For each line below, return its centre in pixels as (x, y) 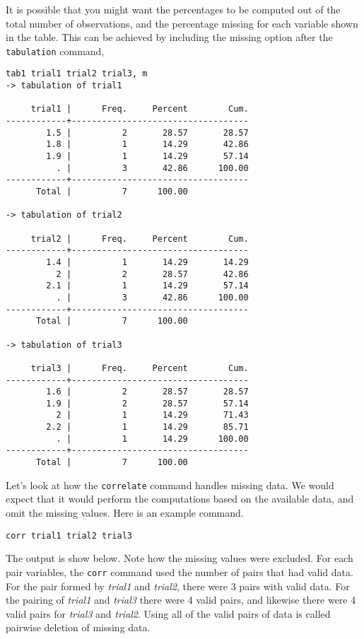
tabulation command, (55, 51)
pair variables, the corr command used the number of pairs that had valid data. (180, 571)
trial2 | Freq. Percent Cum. (140, 239)
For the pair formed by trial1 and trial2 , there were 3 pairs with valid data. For (178, 586)
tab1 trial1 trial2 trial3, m (77, 74)
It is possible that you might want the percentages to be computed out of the (173, 9)
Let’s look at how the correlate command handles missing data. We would (170, 485)
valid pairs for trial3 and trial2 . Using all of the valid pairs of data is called (168, 613)
